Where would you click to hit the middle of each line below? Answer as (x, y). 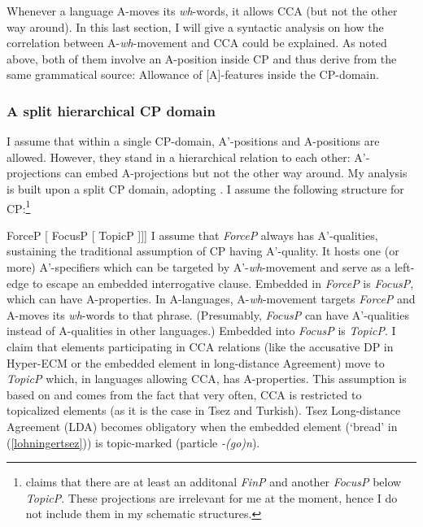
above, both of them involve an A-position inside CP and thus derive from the (202, 58)
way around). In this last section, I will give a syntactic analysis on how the (195, 26)
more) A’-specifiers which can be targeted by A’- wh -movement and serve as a (199, 267)
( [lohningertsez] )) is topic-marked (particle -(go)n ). (133, 442)
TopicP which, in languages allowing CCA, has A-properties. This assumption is (207, 379)
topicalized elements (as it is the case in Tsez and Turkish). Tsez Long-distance (204, 410)
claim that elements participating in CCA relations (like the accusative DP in (200, 346)
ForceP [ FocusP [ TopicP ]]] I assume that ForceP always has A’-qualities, (192, 235)
